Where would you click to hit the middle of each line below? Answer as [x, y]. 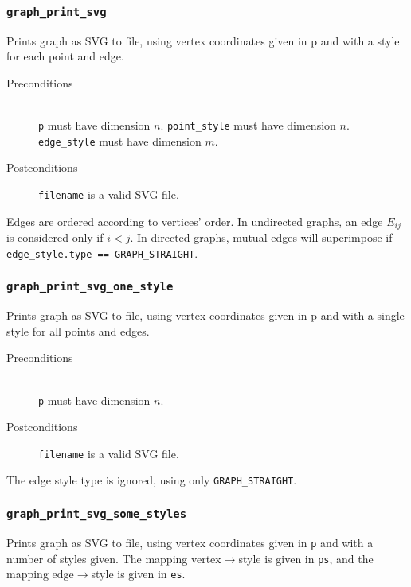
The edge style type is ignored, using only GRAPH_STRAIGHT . [152, 480]
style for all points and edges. [78, 330]
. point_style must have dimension [248, 125]
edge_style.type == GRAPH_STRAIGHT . [102, 253]
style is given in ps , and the [306, 558]
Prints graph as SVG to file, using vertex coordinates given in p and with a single [205, 315]
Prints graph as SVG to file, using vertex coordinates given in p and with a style [203, 40]
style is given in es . [138, 574]
